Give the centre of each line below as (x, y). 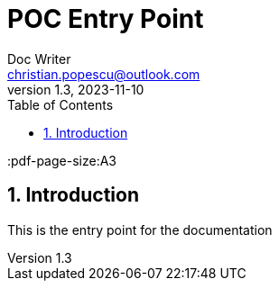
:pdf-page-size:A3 (62, 160)
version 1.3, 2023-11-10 (76, 89)
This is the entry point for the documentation (140, 229)
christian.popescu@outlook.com (104, 74)
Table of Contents (60, 104)
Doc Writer (39, 58)
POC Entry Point (106, 19)
